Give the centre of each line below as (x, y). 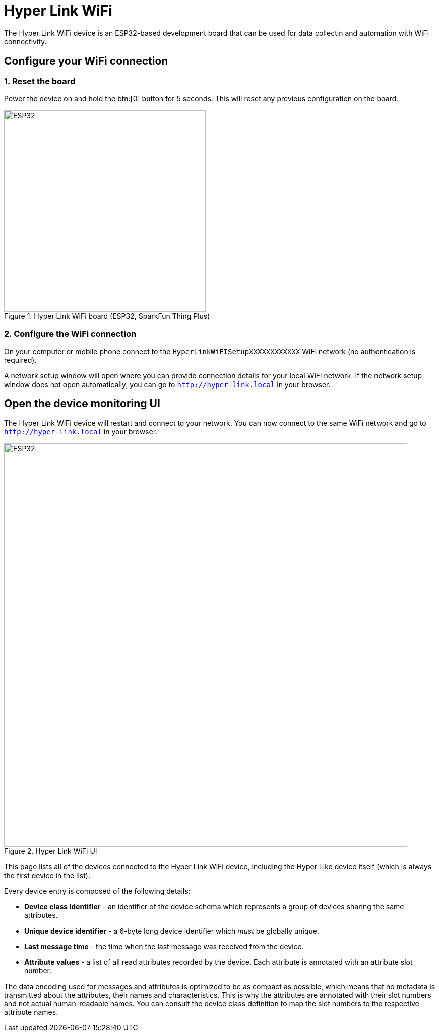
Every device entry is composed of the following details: (97, 891)
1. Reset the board (40, 81)
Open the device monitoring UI (82, 404)
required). (20, 360)
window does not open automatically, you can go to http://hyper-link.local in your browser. (167, 384)
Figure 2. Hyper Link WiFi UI (51, 851)
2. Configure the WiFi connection (70, 334)
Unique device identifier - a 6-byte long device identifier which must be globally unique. (172, 931)
